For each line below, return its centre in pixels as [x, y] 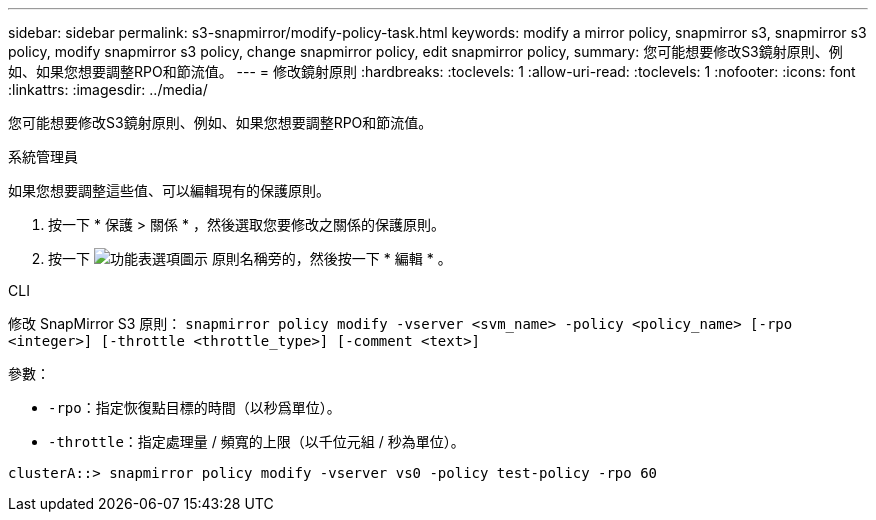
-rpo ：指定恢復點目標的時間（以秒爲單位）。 [194, 407]
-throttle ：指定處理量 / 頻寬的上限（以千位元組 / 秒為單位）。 [256, 441]
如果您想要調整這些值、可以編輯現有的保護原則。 [169, 190]
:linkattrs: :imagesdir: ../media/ [108, 89]
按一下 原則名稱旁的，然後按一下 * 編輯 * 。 [250, 258]
